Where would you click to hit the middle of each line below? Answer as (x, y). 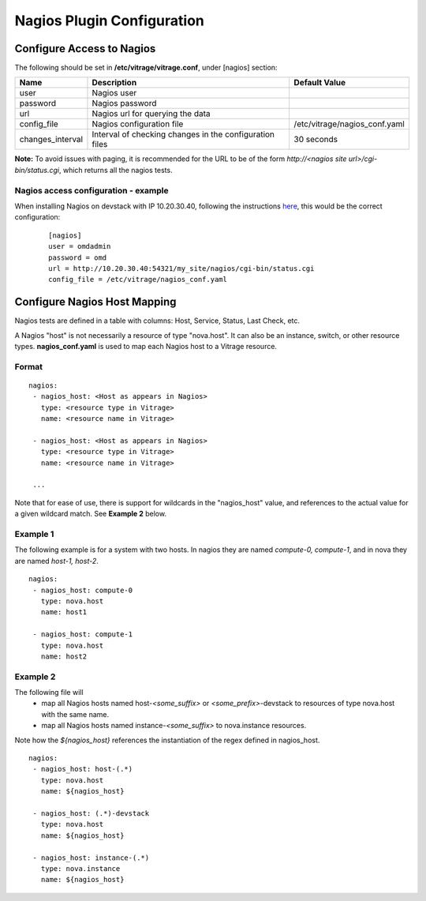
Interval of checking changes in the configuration (183, 134)
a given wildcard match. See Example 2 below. (91, 514)
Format (29, 366)
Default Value (320, 83)
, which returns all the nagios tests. (116, 170)
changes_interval (51, 140)
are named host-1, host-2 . (56, 561)
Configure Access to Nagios (85, 49)
